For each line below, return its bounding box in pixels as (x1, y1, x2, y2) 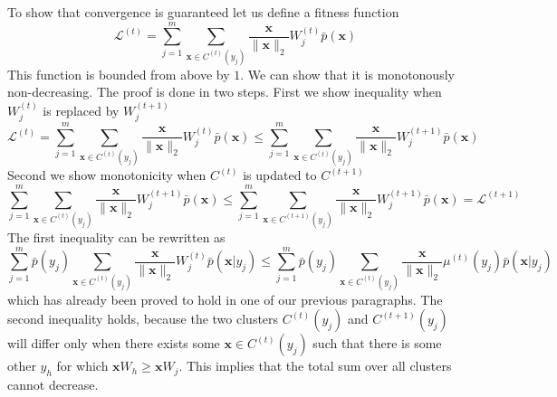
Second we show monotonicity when (7, 165, 206, 184)
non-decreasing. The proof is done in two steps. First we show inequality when (7, 82, 442, 101)
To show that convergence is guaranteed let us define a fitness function (7, 3, 399, 21)
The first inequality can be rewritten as (7, 227, 226, 246)
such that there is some (312, 334, 442, 353)
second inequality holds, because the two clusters (7, 309, 279, 328)
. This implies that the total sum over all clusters (178, 356, 452, 375)
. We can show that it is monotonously (240, 64, 455, 83)
